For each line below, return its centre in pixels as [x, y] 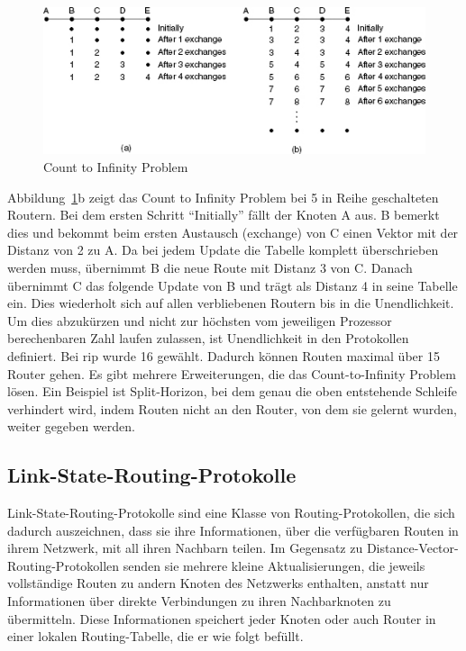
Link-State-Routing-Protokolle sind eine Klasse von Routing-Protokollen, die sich [231, 513]
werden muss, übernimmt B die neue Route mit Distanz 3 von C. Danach [210, 267]
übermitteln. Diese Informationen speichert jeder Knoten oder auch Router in [222, 618]
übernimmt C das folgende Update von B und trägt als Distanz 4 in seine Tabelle [233, 285]
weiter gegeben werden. [72, 426]
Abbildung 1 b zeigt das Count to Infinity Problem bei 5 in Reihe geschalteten [223, 197]
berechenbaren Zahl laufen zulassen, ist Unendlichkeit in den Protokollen [208, 338]
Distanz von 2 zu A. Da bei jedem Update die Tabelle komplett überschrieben [223, 250]
